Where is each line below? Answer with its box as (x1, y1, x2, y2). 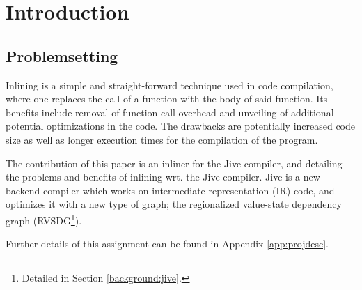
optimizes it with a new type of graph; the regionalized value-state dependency (6, 197, 342, 211)
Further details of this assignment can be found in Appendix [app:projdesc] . (6, 236, 329, 251)
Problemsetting (6, 45, 118, 66)
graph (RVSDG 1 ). (6, 211, 82, 227)
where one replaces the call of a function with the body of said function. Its (6, 91, 328, 106)
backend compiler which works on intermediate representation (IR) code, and (6, 183, 335, 197)
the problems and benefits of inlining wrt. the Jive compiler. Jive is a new (6, 169, 320, 184)
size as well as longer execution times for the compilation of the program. (6, 132, 318, 146)
